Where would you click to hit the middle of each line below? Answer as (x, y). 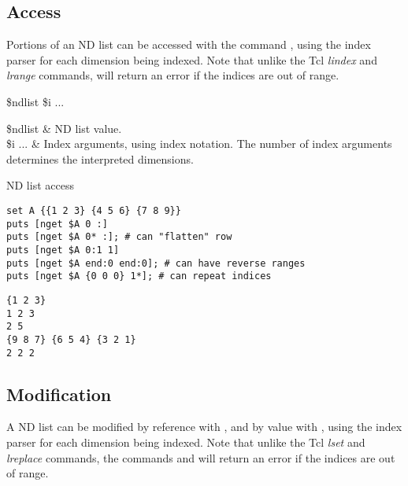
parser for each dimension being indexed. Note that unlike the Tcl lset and (186, 442)
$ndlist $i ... (35, 101)
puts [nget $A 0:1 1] (63, 250)
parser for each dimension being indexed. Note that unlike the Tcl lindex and (192, 59)
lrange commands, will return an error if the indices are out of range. (173, 75)
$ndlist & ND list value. (64, 128)
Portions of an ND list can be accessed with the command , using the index (189, 44)
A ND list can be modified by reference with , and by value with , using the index (204, 427)
